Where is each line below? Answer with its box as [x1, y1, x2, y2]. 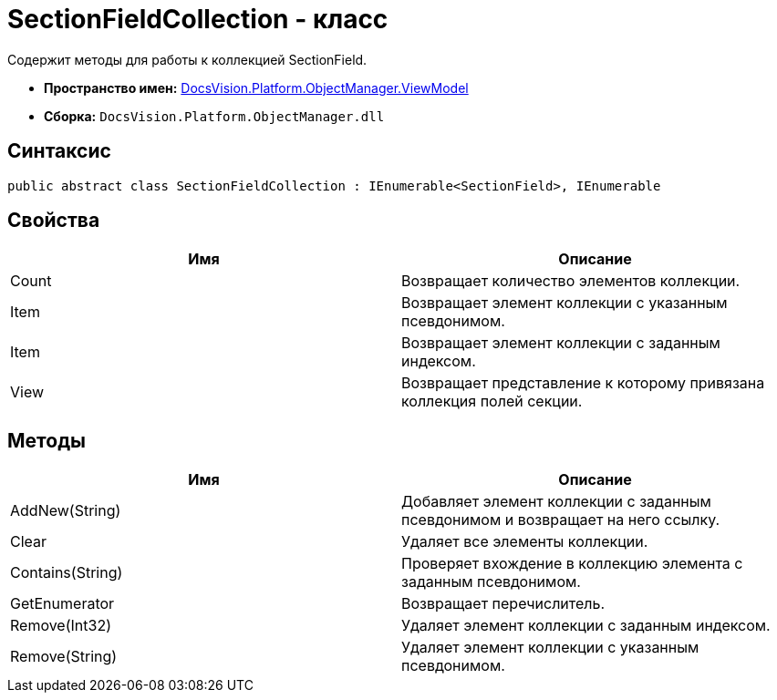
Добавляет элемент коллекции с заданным [401, 492, 711, 511]
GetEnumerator [10, 594, 115, 613]
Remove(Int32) [10, 616, 111, 635]
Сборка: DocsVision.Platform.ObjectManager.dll [44, 108, 385, 124]
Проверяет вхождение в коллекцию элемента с [401, 554, 743, 573]
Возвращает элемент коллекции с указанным [401, 293, 728, 313]
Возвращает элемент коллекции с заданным [401, 334, 720, 353]
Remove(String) [10, 647, 118, 666]
